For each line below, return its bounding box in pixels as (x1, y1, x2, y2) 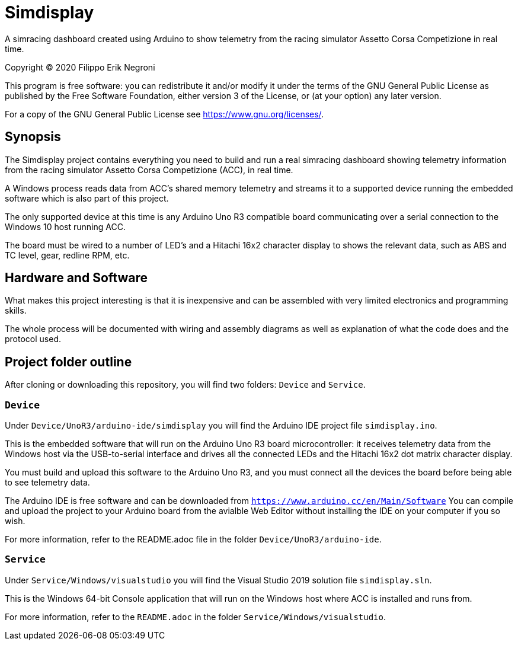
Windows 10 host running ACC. (5, 221, 126, 232)
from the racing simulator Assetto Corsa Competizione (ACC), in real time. (5, 164, 293, 175)
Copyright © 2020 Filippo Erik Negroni (5, 62, 155, 72)
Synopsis (5, 129, 61, 145)
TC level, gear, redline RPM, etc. (5, 250, 130, 260)
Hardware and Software (5, 270, 148, 286)
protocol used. (5, 334, 61, 344)
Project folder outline (5, 354, 132, 369)
